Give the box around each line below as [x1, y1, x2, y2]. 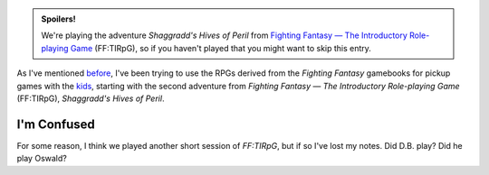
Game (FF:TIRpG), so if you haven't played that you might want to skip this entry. [70, 42, 371, 53]
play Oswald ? [16, 153, 67, 164]
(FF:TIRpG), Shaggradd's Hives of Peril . [16, 93, 165, 104]
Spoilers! [41, 14, 76, 24]
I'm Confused [16, 116, 95, 132]
